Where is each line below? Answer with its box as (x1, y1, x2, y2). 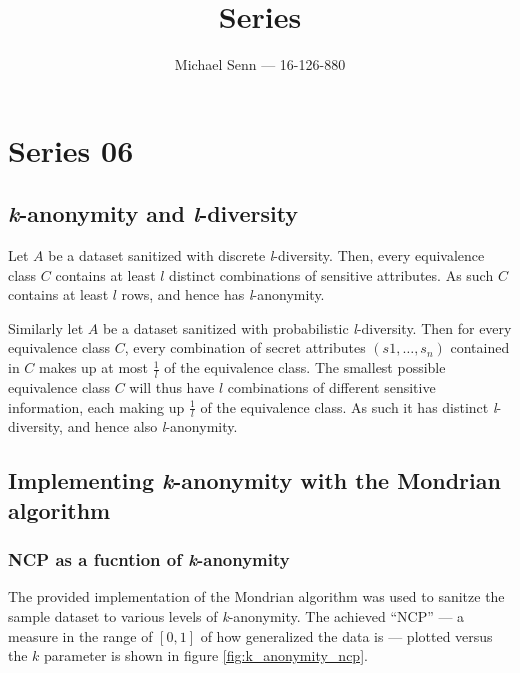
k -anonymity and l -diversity (8, 198, 299, 229)
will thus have (129, 376, 215, 397)
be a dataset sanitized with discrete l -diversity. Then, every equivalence (48, 245, 485, 266)
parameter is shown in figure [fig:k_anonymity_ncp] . (44, 645, 368, 666)
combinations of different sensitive (227, 376, 436, 397)
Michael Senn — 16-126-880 (174, 54, 346, 75)
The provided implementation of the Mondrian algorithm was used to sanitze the (8, 586, 505, 607)
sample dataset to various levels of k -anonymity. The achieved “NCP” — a (8, 605, 465, 626)
